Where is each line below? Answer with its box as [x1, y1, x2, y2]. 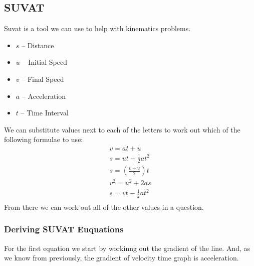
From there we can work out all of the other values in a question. [4, 201, 204, 212]
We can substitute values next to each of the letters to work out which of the [4, 124, 240, 135]
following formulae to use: [4, 134, 83, 145]
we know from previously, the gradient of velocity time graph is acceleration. [4, 252, 239, 263]
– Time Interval [21, 107, 69, 118]
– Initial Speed [22, 57, 67, 67]
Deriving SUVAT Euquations [4, 223, 124, 235]
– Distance [22, 40, 54, 50]
